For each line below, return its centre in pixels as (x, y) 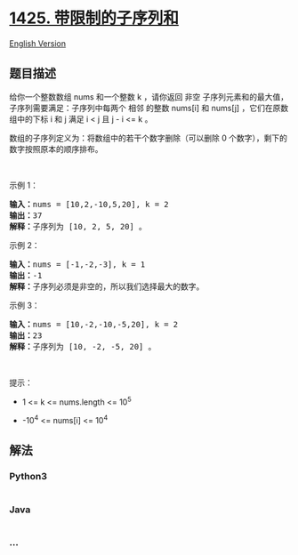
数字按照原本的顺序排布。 (56, 149)
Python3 (28, 477)
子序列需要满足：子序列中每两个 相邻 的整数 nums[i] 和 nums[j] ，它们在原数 (149, 108)
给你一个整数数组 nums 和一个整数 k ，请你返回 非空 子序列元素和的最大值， (149, 97)
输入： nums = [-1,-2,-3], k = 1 (77, 264)
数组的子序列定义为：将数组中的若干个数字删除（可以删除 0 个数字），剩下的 (148, 138)
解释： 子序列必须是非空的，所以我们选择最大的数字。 (107, 286)
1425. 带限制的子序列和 (94, 18)
